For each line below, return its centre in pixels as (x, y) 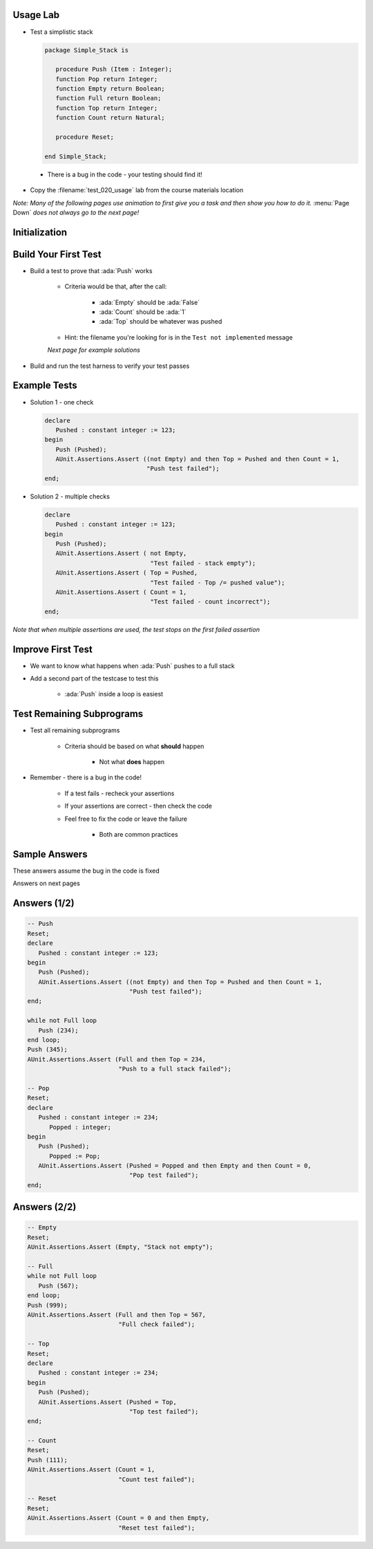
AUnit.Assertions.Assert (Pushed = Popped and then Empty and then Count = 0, (175, 1166)
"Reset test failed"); (157, 1528)
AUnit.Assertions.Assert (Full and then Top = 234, (117, 1059)
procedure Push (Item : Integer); (114, 69)
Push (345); (48, 1050)
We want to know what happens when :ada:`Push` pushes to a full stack (132, 666)
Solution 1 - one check (62, 402)
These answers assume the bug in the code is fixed (86, 871)
